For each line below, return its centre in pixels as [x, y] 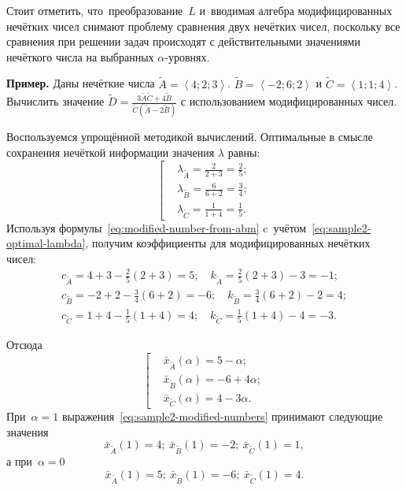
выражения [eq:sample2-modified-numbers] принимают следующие [222, 416]
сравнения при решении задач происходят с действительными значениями [183, 41]
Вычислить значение [55, 101]
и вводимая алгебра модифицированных [296, 10]
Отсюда [24, 345]
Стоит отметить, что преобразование [95, 10]
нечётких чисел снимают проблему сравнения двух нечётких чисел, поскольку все [203, 26]
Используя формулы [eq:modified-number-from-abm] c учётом [157, 227]
